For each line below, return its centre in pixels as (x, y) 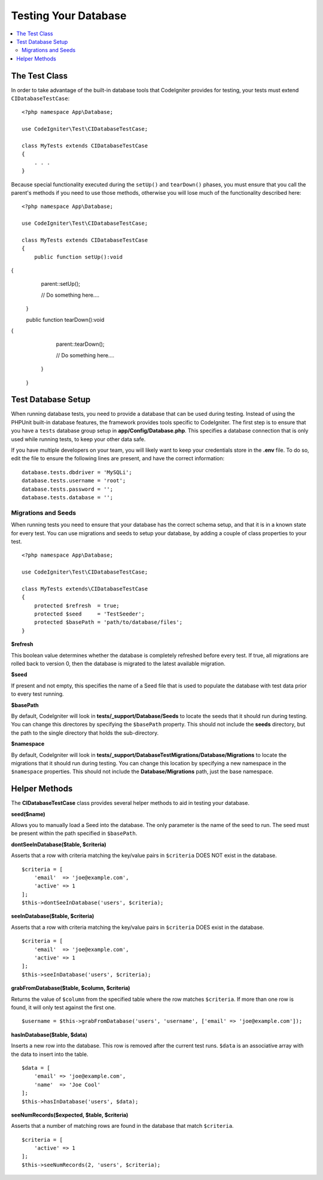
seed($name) (28, 814)
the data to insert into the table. (50, 1054)
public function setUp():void (78, 257)
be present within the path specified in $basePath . (74, 834)
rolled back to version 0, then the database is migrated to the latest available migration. (118, 663)
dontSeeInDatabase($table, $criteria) (59, 844)
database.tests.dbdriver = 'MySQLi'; (77, 472)
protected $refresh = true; (77, 606)
